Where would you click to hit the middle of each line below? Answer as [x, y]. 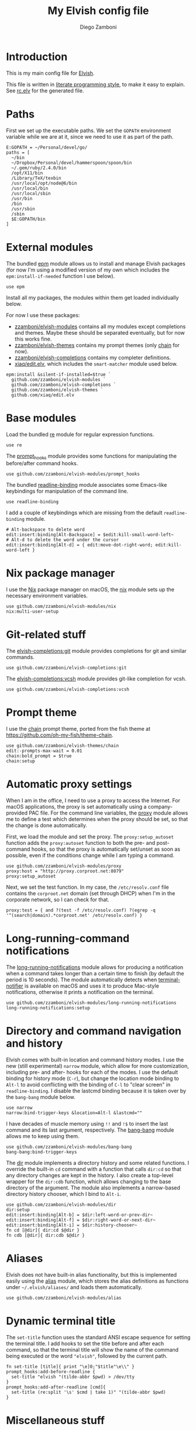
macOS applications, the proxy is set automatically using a [76, 807]
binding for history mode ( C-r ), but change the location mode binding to [93, 1078]
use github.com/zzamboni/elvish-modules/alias [64, 1298]
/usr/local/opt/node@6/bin [44, 183]
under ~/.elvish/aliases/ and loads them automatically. [74, 1287]
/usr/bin [22, 198]
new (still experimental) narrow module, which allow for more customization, [97, 1065]
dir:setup [18, 1209]
